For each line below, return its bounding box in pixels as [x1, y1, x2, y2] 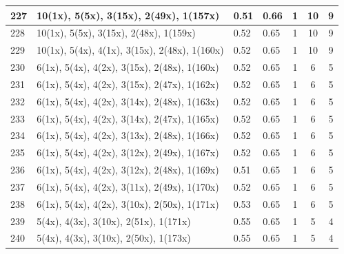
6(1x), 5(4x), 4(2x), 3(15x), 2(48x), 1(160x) [37, 60, 219, 74]
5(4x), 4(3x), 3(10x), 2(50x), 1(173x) [37, 231, 191, 245]
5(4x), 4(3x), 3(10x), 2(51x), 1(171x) [37, 213, 191, 228]
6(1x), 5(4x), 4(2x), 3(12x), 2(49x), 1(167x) [37, 145, 219, 160]
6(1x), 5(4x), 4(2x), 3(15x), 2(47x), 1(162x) [37, 76, 219, 91]
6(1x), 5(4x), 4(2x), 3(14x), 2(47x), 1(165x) [37, 111, 219, 125]
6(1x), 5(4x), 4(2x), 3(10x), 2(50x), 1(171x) [37, 196, 219, 211]
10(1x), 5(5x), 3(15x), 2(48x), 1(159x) [37, 25, 196, 40]
